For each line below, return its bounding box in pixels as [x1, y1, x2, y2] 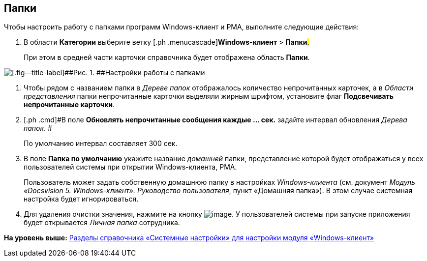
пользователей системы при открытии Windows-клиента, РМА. [24, 163, 237, 172]
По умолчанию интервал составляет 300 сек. [24, 139, 178, 148]
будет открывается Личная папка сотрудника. [24, 218, 180, 227]
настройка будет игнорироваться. [24, 195, 139, 203]
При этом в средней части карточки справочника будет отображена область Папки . [24, 53, 310, 62]
